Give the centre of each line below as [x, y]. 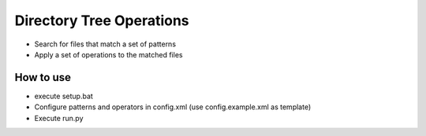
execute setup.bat [64, 96]
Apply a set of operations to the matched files [108, 54]
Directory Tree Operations [102, 20]
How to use [43, 77]
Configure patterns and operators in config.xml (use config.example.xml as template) [173, 107]
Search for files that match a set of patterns [105, 44]
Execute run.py [59, 118]
